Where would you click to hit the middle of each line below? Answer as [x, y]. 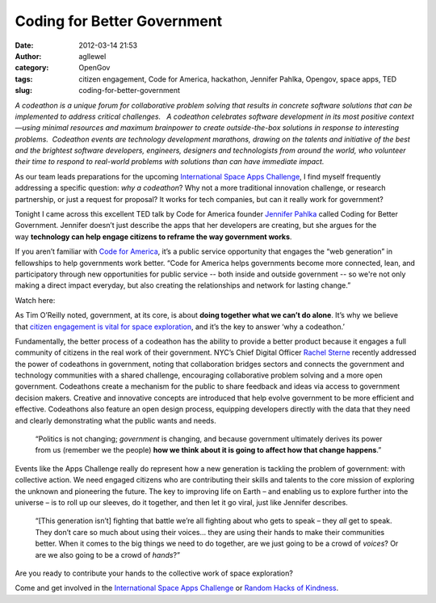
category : [32, 68]
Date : [24, 45]
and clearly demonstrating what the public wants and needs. [116, 420]
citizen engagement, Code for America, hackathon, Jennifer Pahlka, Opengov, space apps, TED [238, 79]
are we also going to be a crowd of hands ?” [108, 555]
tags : [24, 79]
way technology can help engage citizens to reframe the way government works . [153, 236]
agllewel [92, 56]
